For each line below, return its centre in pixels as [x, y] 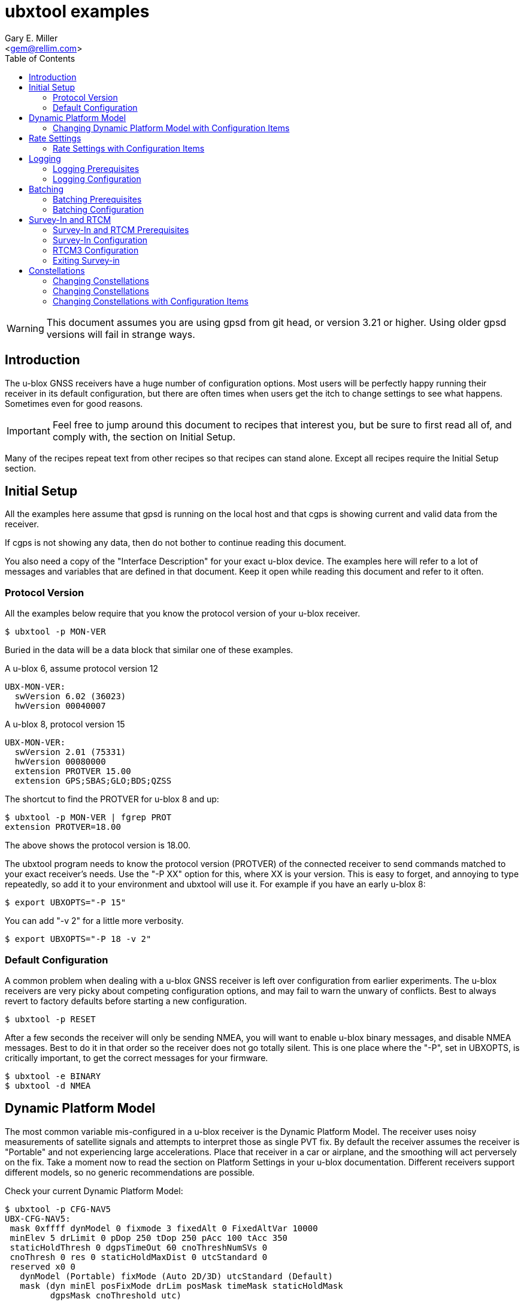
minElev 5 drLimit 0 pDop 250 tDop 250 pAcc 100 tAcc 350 [149, 1238]
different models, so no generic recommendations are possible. [130, 1172]
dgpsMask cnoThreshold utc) [116, 1295]
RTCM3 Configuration [96, 250]
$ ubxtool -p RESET [50, 1019]
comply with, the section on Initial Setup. [144, 436]
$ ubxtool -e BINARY [53, 1076]
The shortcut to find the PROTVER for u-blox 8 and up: [112, 799]
